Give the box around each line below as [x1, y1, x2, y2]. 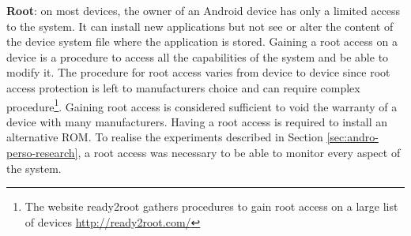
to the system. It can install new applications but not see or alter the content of [6, 17, 394, 34]
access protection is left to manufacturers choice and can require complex [6, 79, 360, 96]
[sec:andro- [326, 129, 379, 145]
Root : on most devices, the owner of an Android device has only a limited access [6, 2, 401, 18]
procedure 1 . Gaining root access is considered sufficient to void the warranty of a [6, 96, 398, 114]
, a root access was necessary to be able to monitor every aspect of [77, 144, 401, 160]
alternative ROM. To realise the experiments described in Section [6, 129, 323, 145]
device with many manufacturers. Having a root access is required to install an [6, 113, 388, 129]
